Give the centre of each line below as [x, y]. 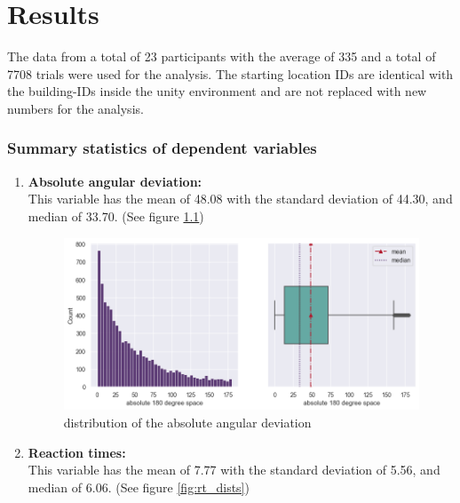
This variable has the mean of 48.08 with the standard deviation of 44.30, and [240, 199]
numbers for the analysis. [75, 108]
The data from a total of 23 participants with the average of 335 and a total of [222, 56]
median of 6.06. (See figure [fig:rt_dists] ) [139, 487]
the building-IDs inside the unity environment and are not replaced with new [217, 91]
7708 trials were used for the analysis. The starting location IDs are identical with [230, 73]
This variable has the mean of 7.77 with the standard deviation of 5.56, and [234, 470]
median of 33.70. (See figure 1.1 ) [116, 216]
